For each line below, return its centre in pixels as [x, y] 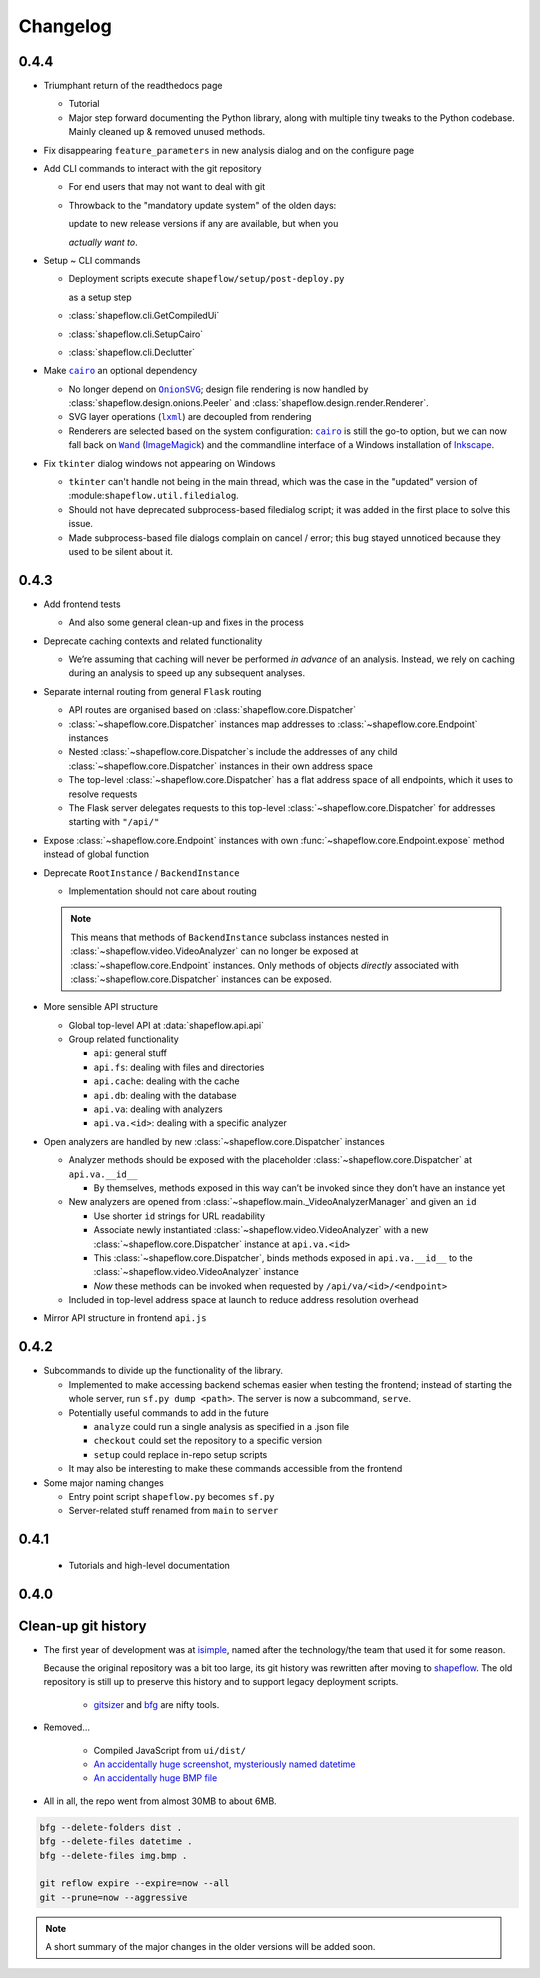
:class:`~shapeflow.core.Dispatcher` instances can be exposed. [201, 979]
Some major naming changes [103, 1482]
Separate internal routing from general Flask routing [152, 691]
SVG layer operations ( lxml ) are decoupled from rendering [190, 417]
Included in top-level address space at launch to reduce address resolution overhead [243, 1300]
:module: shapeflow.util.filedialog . [153, 496]
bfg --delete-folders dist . [111, 1827]
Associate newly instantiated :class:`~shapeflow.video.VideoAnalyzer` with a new [261, 1230]
